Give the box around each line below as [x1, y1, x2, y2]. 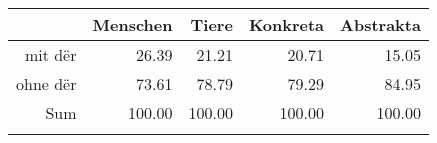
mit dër [24, 43, 77, 66]
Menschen [92, 13, 173, 36]
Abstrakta [340, 13, 421, 36]
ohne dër [16, 72, 77, 95]
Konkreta [248, 13, 325, 36]
